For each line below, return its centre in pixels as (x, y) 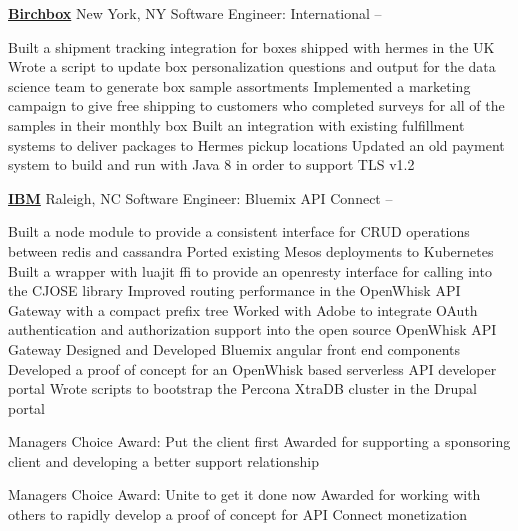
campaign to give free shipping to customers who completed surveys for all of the (256, 105)
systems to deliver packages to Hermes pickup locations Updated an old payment (256, 144)
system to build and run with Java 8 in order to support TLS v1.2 (211, 164)
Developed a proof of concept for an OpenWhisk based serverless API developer (252, 368)
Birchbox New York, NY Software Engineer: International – (195, 13)
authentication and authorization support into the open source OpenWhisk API (252, 329)
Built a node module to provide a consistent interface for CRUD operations (239, 231)
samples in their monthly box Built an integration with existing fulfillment (236, 124)
